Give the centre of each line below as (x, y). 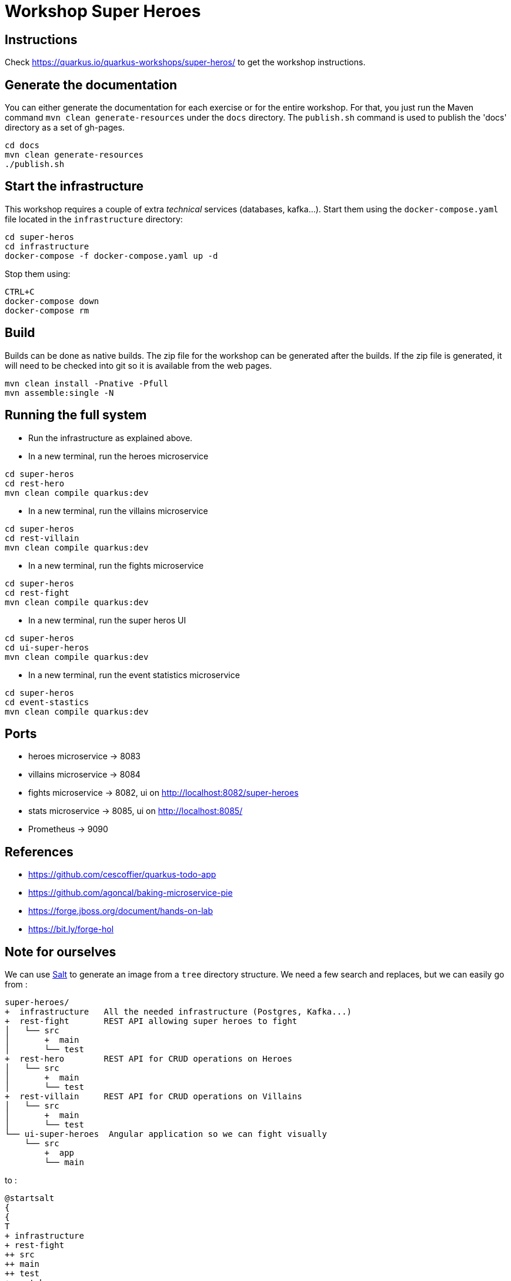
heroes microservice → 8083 (84, 756)
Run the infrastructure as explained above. (111, 438)
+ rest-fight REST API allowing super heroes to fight (151, 1021)
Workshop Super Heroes (103, 11)
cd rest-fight (37, 593)
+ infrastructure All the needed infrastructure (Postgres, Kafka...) (178, 1012)
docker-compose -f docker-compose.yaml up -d (111, 256)
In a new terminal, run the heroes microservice (118, 456)
